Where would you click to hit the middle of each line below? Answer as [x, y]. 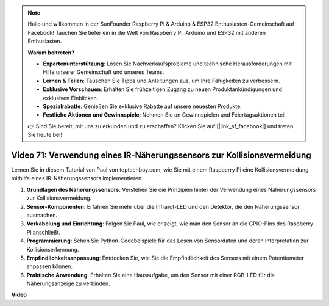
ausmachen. [42, 215]
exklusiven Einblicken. [71, 98]
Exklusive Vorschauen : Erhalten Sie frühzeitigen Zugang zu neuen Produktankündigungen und [163, 89]
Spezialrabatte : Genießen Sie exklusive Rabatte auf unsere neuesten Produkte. [142, 106]
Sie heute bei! [45, 135]
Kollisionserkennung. [53, 249]
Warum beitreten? [51, 53]
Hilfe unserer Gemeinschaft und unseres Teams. [104, 72]
